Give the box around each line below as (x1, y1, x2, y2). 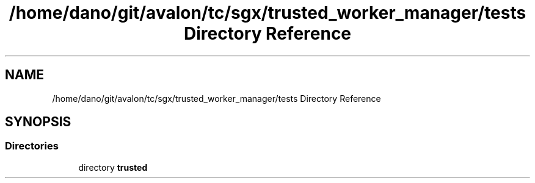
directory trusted (78, 162, 148, 173)
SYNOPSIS (5, 114, 71, 130)
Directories (5, 140, 59, 152)
